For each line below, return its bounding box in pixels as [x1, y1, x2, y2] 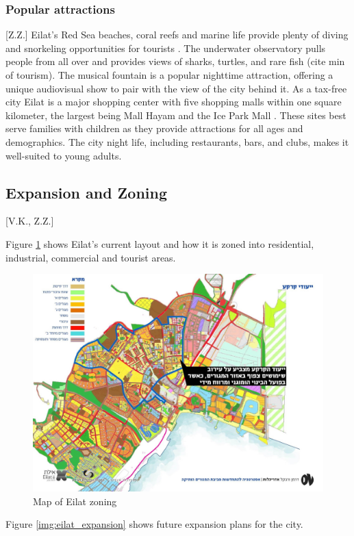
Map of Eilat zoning [33, 494, 117, 508]
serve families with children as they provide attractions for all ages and [5, 121, 303, 136]
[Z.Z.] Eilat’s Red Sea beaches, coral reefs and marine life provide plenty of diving [5, 27, 349, 42]
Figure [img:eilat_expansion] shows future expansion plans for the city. [5, 517, 303, 531]
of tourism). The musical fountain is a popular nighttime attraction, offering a [5, 68, 333, 81]
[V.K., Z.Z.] [5, 214, 54, 228]
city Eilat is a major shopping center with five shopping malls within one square [5, 94, 342, 109]
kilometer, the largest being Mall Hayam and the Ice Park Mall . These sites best [5, 107, 346, 122]
